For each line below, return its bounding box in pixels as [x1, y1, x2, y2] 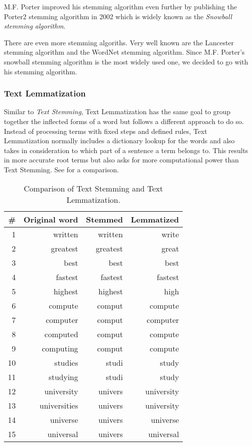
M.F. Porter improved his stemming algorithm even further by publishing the [4, 1, 237, 11]
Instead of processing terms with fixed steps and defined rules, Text [4, 126, 207, 136]
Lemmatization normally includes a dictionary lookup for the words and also [4, 135, 235, 146]
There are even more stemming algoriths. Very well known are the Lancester [4, 37, 234, 47]
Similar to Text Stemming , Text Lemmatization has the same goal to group [4, 106, 231, 117]
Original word [24, 213, 79, 225]
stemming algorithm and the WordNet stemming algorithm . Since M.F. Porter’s [4, 47, 245, 57]
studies [54, 356, 79, 368]
